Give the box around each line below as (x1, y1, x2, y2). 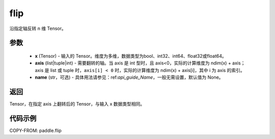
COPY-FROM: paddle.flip (9, 127, 62, 133)
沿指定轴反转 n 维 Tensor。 (9, 25, 66, 31)
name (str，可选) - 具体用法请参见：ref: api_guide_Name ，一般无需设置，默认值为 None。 (35, 74, 224, 81)
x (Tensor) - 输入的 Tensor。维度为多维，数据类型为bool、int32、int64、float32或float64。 (35, 53, 227, 59)
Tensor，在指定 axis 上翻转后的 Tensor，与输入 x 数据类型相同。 (9, 101, 145, 107)
